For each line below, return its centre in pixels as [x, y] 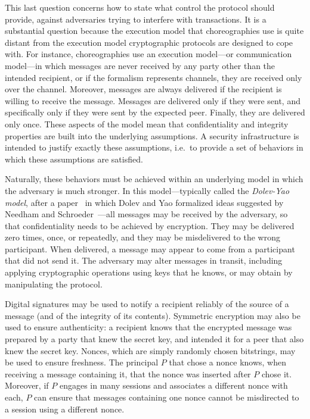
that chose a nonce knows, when [228, 362]
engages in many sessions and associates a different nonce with [173, 385]
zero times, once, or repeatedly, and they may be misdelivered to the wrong [142, 237]
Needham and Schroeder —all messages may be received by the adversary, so [146, 214]
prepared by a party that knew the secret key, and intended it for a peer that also [154, 339]
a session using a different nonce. [65, 409]
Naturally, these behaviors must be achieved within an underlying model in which [154, 179]
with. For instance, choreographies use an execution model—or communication [148, 54]
